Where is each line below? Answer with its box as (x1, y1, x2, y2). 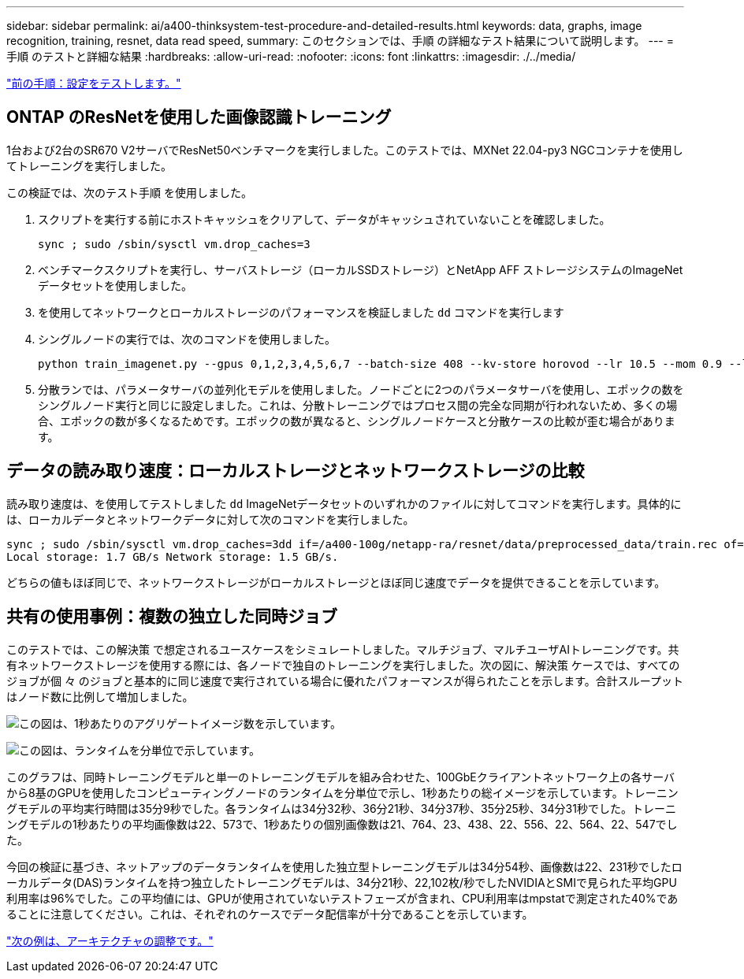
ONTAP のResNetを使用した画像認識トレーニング (6, 107, 392, 128)
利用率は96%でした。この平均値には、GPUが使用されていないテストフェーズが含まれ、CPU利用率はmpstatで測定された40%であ (6, 891, 679, 905)
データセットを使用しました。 (38, 278, 192, 292)
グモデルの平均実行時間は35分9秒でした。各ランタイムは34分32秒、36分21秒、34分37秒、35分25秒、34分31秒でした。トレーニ (6, 801, 676, 815)
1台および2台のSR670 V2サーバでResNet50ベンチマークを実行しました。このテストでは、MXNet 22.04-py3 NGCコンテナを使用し (6, 143, 683, 157)
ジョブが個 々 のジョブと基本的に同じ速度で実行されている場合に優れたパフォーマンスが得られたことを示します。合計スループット (6, 673, 683, 688)
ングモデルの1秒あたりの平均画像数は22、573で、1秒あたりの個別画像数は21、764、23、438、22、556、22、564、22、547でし (6, 817, 678, 831)
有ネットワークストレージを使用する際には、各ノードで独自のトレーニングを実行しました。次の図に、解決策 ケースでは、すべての (6, 658, 680, 672)
